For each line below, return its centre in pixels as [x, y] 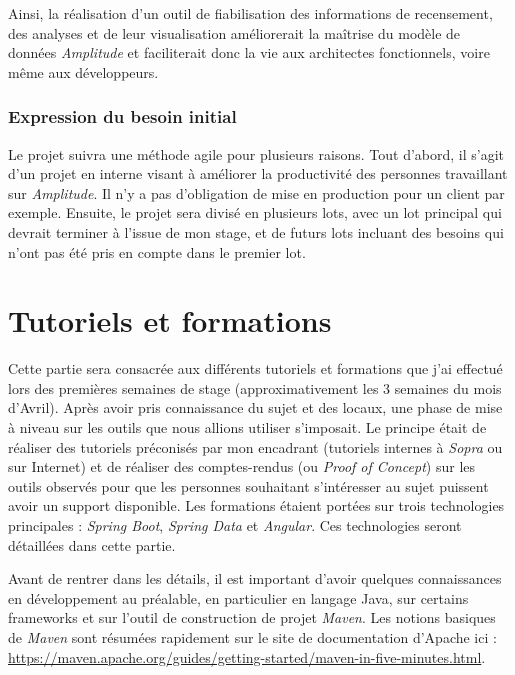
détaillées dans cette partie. [92, 544]
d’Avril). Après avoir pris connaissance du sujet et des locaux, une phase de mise [255, 407]
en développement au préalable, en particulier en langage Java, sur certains [238, 597]
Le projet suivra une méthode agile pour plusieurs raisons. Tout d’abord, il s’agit [256, 153]
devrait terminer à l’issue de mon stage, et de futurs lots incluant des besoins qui [256, 231]
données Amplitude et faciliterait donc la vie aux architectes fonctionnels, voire [249, 52]
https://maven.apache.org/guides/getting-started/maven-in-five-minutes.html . [247, 656]
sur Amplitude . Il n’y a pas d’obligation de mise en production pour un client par [256, 192]
